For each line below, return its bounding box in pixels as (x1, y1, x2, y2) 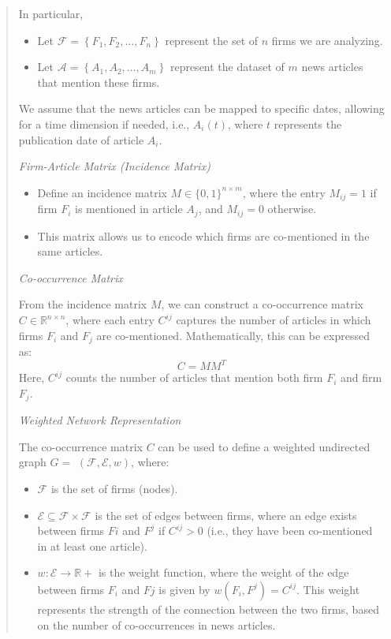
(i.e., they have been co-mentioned (207, 522, 373, 539)
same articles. (37, 243, 103, 260)
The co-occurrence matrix (18, 438, 143, 454)
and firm (340, 369, 382, 386)
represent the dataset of (169, 58, 285, 75)
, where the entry (242, 184, 326, 200)
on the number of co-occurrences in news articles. (37, 616, 276, 633)
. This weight (296, 581, 360, 597)
